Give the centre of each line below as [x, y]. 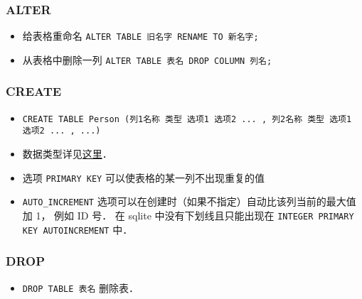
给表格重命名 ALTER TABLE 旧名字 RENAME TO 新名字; [140, 36]
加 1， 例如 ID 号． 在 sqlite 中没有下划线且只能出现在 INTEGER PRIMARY [188, 215]
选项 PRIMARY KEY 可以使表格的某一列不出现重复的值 [143, 177]
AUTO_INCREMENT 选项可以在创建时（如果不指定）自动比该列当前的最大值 [189, 201]
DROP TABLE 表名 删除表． [80, 287]
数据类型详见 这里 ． [67, 154]
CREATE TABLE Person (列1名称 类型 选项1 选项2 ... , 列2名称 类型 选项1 [187, 119]
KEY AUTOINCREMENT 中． [78, 229]
